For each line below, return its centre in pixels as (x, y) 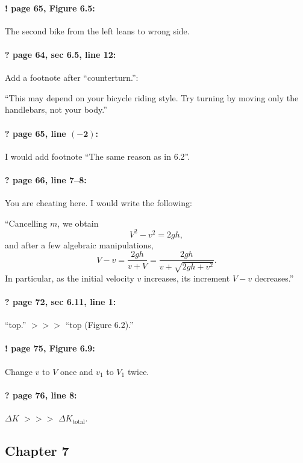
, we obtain (78, 223)
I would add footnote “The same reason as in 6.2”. (98, 156)
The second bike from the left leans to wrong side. (97, 30)
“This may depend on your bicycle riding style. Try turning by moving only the (152, 97)
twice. (138, 371)
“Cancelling (26, 223)
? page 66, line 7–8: (46, 179)
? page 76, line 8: (41, 395)
